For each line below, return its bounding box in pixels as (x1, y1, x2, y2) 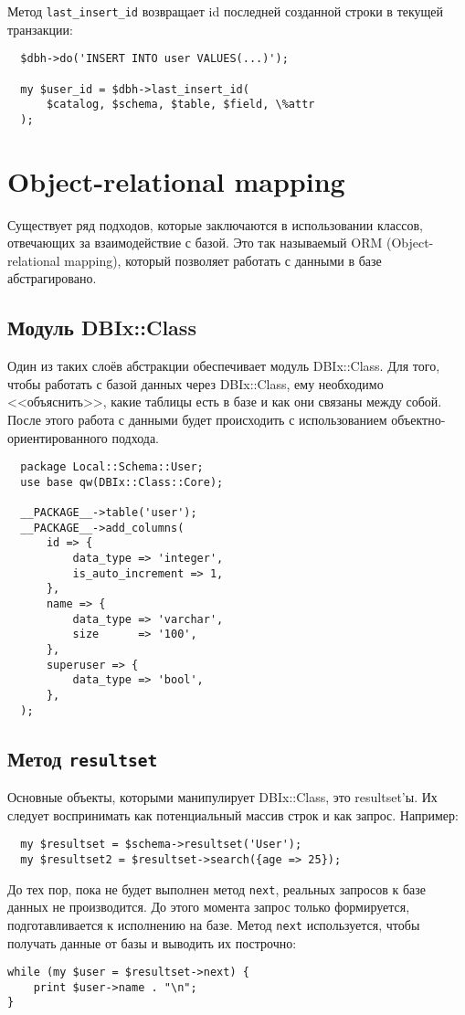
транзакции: (7, 19, 73, 38)
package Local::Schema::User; (20, 460, 204, 474)
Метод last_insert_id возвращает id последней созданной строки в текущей (7, 2, 444, 20)
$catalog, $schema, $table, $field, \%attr (46, 98, 315, 111)
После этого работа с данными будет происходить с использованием (7, 410, 387, 429)
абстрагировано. (7, 269, 97, 288)
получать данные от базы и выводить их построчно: (7, 933, 297, 952)
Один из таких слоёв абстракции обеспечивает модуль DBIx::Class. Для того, (7, 356, 440, 375)
